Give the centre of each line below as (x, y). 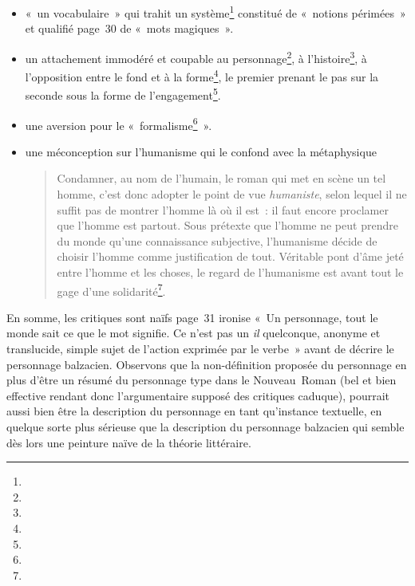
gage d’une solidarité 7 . (111, 289)
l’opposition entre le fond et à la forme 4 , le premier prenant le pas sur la (202, 75)
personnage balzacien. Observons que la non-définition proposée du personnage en (207, 364)
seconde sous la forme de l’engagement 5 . (123, 94)
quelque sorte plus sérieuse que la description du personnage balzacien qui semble (206, 427)
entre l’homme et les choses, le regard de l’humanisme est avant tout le (230, 272)
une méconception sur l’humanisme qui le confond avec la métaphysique (201, 151)
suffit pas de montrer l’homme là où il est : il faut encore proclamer (223, 209)
